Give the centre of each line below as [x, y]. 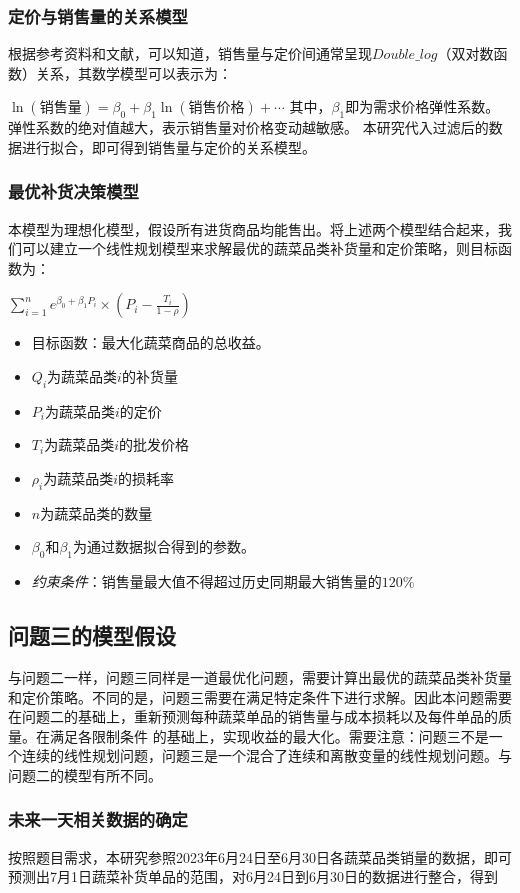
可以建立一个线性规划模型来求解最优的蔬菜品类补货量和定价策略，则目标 [259, 248]
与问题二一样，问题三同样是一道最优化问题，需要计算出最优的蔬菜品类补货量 [260, 676]
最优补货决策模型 [73, 191]
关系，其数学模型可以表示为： [133, 72]
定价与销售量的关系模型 [98, 15]
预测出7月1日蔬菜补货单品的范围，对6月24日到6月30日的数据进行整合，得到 [253, 876]
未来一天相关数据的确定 [98, 819]
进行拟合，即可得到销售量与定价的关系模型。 [168, 146]
